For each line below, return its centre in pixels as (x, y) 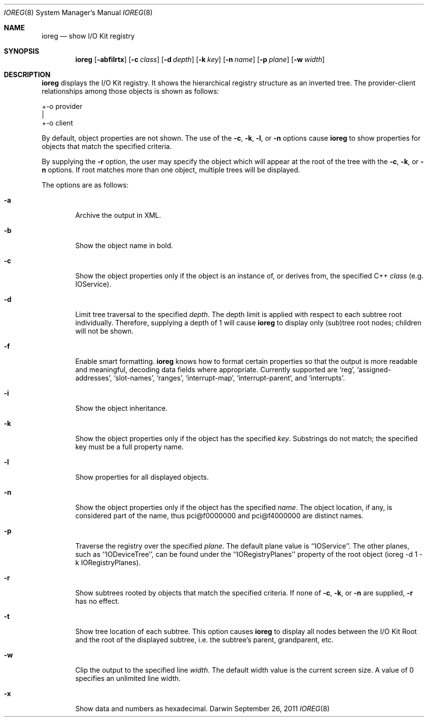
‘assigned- (374, 370)
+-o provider (62, 106)
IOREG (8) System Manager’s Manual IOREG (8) (78, 12)
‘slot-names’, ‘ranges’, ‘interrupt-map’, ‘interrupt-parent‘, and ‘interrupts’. (229, 378)
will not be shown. (105, 331)
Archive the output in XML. (118, 215)
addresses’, (94, 378)
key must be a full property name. (129, 447)
